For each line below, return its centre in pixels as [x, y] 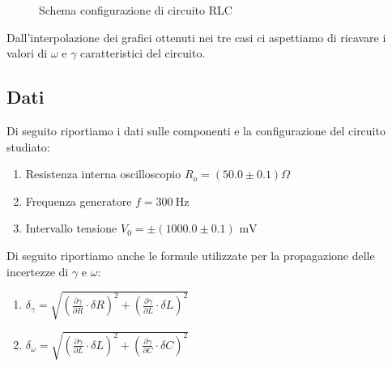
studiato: [28, 146]
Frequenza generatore [79, 201]
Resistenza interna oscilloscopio [103, 174]
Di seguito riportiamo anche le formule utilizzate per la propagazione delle [191, 255]
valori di [27, 53]
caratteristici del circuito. [143, 53]
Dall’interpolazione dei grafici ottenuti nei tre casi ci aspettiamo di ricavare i [196, 37]
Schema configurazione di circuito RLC [136, 10]
